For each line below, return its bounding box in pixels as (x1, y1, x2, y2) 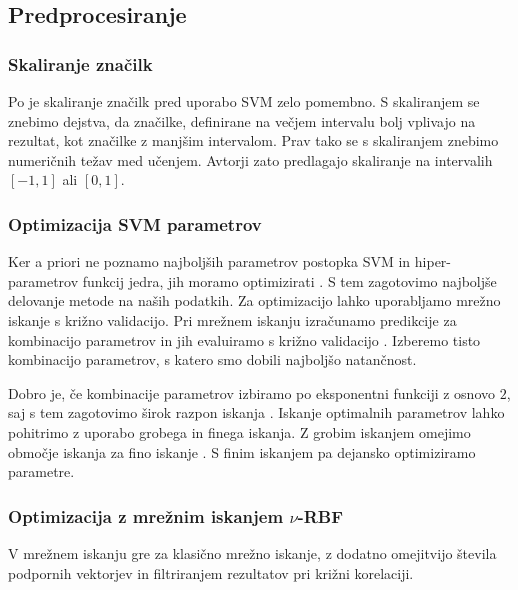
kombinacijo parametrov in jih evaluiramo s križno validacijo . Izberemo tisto (8, 329, 481, 350)
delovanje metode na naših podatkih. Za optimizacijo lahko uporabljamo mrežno (8, 290, 501, 311)
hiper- (414, 251, 452, 272)
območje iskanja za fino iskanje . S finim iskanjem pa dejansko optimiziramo (8, 441, 476, 462)
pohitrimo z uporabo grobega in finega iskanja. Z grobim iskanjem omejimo (8, 421, 471, 442)
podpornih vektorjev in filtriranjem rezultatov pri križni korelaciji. (8, 562, 414, 583)
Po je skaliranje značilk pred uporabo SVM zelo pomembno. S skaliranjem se (8, 91, 480, 111)
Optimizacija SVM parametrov (8, 211, 262, 236)
